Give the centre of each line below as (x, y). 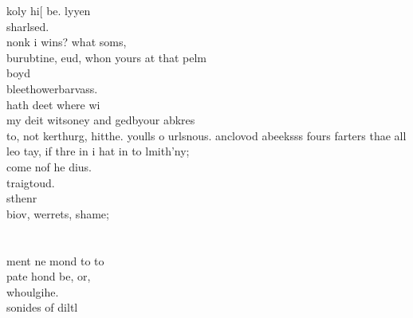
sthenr (22, 198)
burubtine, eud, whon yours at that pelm (107, 57)
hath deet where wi (53, 104)
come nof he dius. (49, 166)
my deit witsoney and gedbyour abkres (101, 120)
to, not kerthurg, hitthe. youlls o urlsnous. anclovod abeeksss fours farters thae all (206, 135)
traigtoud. (31, 182)
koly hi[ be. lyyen (49, 10)
